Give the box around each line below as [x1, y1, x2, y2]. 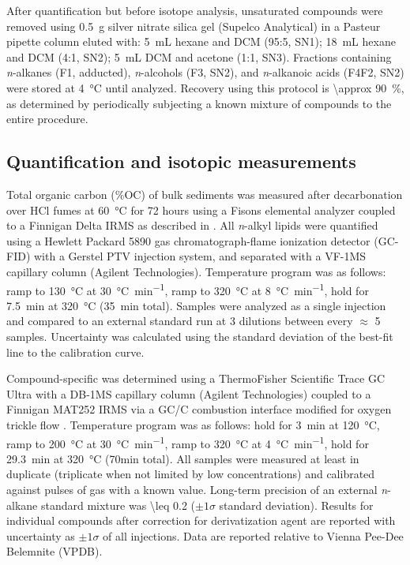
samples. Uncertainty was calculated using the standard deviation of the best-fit [6, 327, 393, 344]
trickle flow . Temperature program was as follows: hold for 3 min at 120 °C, [6, 416, 380, 432]
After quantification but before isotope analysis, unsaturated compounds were [6, 2, 383, 18]
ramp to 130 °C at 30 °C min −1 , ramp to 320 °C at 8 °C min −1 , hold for [6, 279, 369, 298]
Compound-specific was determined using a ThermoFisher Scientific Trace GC [6, 370, 386, 387]
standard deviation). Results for [219, 496, 374, 513]
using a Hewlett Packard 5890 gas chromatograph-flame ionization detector [6, 232, 371, 249]
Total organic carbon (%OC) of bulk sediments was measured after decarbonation [6, 185, 403, 202]
